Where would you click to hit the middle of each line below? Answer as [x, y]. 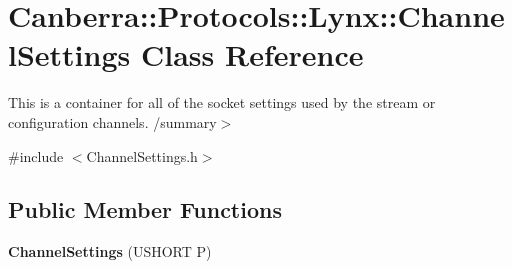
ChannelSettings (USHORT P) [110, 251]
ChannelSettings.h [142, 155]
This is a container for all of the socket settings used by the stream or [222, 102]
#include [36, 155]
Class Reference [252, 54]
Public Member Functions [145, 209]
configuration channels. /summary [112, 121]
